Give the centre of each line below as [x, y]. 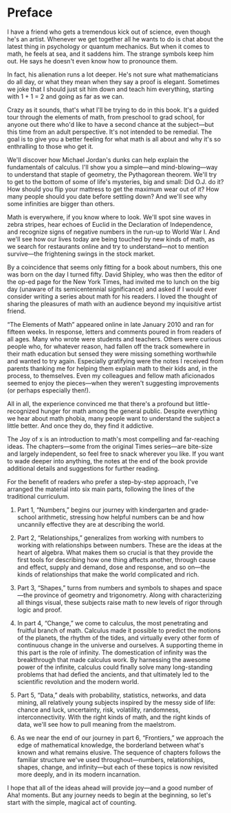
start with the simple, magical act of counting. [72, 802]
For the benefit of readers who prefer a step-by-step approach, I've [103, 481]
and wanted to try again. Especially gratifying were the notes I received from [115, 361]
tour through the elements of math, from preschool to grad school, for [106, 117]
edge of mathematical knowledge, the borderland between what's [110, 745]
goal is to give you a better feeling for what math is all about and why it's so [114, 139]
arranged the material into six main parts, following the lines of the [101, 489]
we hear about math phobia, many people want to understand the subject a [113, 418]
